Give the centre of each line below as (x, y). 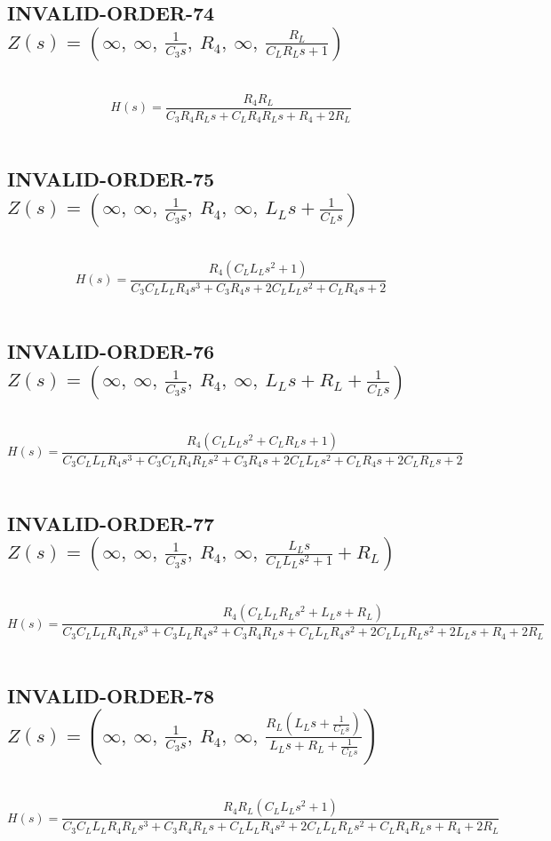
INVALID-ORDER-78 (111, 695)
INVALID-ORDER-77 (111, 524)
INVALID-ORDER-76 (111, 351)
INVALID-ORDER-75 (111, 179)
